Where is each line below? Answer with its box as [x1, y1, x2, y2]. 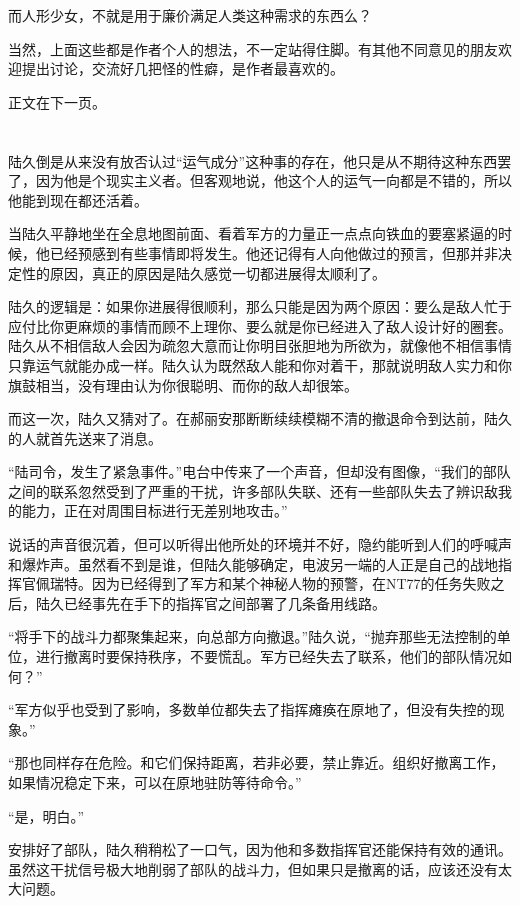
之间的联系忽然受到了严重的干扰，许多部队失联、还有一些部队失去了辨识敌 [8, 480, 498, 501]
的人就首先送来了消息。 [8, 427, 162, 448]
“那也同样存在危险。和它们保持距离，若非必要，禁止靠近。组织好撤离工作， [8, 752, 505, 773]
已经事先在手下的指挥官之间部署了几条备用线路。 [63, 592, 386, 613]
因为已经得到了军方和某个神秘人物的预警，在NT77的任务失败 [91, 573, 491, 594]
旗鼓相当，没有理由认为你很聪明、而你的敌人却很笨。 [8, 374, 358, 395]
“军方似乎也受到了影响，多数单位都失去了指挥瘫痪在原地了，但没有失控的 [8, 699, 491, 720]
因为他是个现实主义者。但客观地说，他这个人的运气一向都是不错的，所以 [35, 170, 512, 191]
